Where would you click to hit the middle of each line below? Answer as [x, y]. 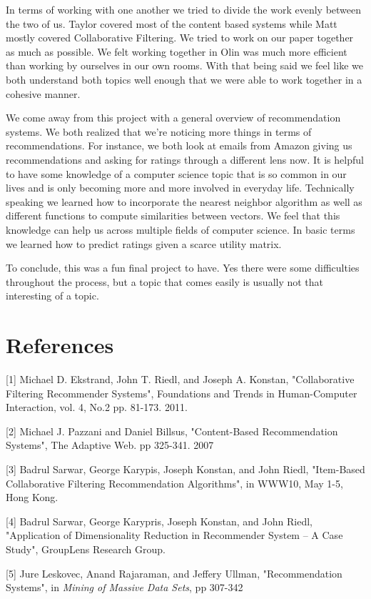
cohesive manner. [43, 93]
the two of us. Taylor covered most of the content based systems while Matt [172, 23]
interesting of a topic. [52, 296]
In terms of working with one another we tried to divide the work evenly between [184, 9]
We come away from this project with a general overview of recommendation [173, 118]
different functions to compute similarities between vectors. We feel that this [173, 216]
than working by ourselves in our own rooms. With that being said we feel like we [184, 65]
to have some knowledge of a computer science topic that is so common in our [176, 173]
